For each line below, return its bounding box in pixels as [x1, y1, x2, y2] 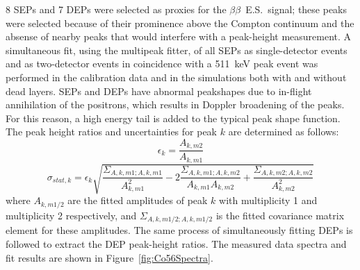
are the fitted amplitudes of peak [67, 193, 208, 208]
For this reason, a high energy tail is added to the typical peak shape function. [6, 110, 341, 125]
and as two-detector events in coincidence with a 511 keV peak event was [6, 56, 318, 71]
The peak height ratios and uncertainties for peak [6, 124, 218, 139]
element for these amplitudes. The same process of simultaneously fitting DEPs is [6, 223, 353, 237]
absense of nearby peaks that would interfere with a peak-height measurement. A [6, 29, 352, 44]
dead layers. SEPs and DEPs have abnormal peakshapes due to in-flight [6, 83, 312, 98]
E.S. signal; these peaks [245, 2, 347, 16]
